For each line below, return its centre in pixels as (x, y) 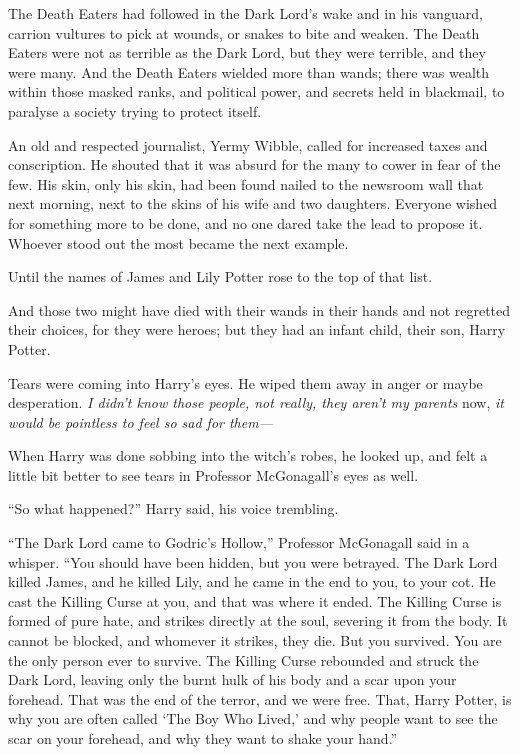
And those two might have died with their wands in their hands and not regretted (259, 309)
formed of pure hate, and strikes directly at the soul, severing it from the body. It (258, 620)
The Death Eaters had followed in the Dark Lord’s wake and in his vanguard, (245, 13)
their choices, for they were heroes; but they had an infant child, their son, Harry (257, 329)
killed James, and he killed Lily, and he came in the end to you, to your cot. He (252, 581)
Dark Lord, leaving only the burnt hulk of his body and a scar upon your (232, 679)
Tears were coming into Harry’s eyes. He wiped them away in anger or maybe (245, 382)
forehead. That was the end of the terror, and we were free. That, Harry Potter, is (260, 698)
